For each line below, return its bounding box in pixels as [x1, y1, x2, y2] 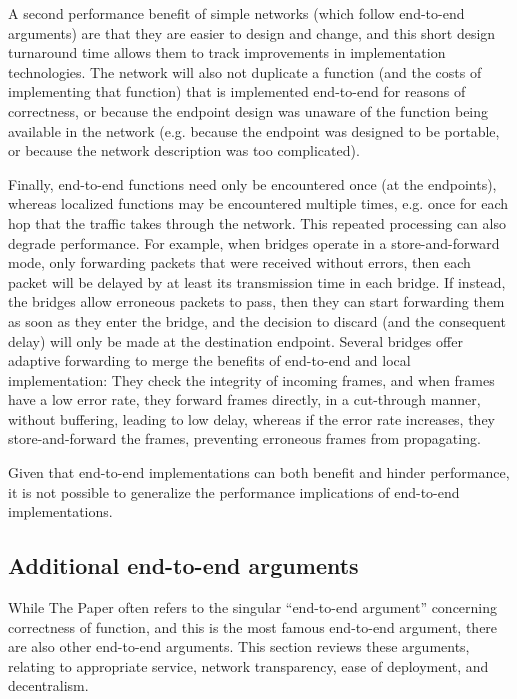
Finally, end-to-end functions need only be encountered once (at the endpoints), [8, 173, 497, 194]
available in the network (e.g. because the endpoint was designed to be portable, [8, 120, 500, 141]
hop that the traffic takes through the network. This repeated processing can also [8, 212, 506, 233]
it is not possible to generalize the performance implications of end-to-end [8, 481, 460, 502]
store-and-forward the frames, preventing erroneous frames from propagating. [8, 428, 481, 449]
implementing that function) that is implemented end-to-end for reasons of [8, 81, 466, 102]
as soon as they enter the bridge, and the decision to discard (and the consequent [8, 310, 506, 331]
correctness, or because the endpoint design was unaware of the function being [8, 100, 489, 121]
